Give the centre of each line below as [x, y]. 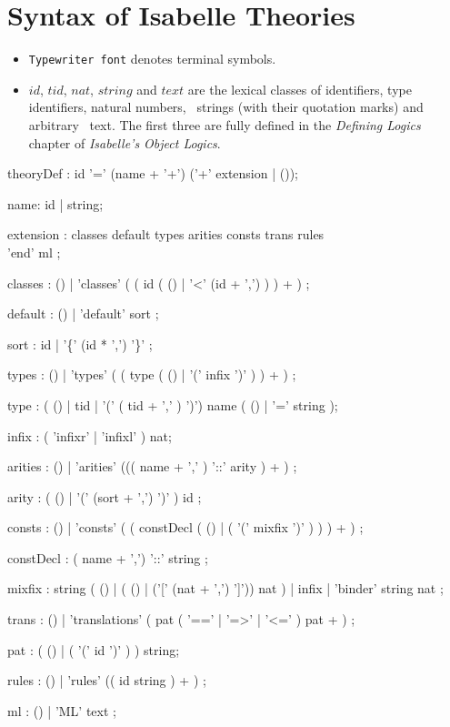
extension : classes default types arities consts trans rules [166, 234]
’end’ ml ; [34, 252]
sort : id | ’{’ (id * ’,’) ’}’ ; [80, 343]
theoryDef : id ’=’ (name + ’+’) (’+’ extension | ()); [153, 173]
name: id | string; [55, 203]
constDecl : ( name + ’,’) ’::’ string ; [108, 557]
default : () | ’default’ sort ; [83, 313]
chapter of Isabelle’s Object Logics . [125, 142]
